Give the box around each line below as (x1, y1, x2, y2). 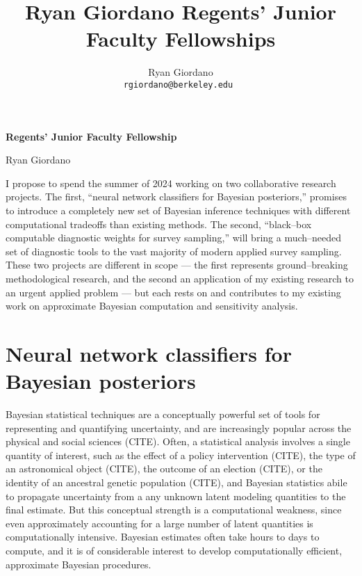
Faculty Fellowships (85, 24, 276, 53)
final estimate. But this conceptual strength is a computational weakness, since (6, 502, 342, 517)
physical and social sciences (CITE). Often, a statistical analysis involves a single (6, 434, 350, 449)
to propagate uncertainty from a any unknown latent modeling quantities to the (6, 488, 346, 503)
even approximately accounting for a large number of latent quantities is (6, 515, 313, 530)
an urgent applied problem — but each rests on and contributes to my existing (6, 285, 341, 299)
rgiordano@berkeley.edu (123, 79, 233, 90)
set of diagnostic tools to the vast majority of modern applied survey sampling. (6, 243, 342, 258)
